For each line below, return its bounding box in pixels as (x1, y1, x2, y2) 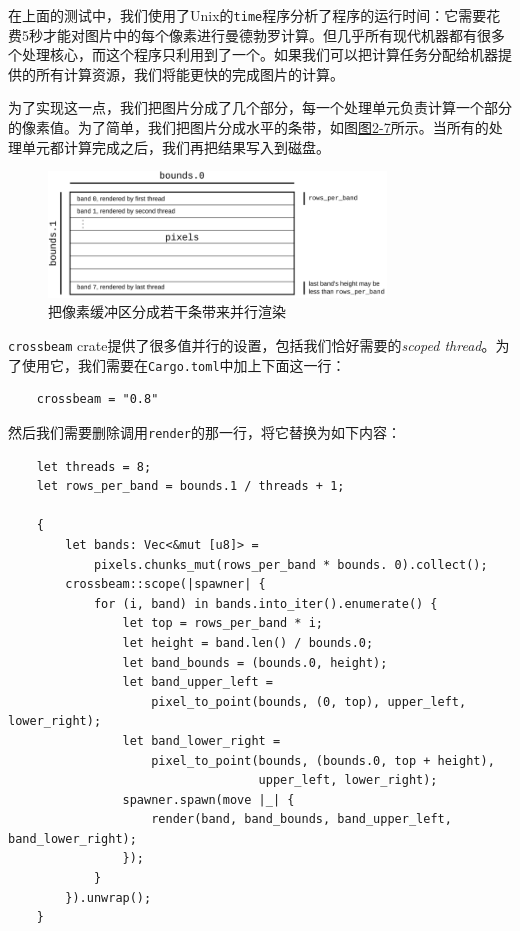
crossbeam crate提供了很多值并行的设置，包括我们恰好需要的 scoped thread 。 (8, 335, 496, 356)
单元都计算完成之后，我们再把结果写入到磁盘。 (21, 136, 330, 157)
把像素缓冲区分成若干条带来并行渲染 (48, 301, 286, 322)
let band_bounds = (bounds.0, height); (122, 655, 388, 670)
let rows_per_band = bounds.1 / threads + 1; (36, 479, 345, 494)
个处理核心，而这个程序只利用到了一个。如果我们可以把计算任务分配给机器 (8, 44, 498, 65)
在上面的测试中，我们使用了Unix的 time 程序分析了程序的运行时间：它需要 (8, 5, 487, 25)
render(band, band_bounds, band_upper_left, (151, 812, 452, 827)
